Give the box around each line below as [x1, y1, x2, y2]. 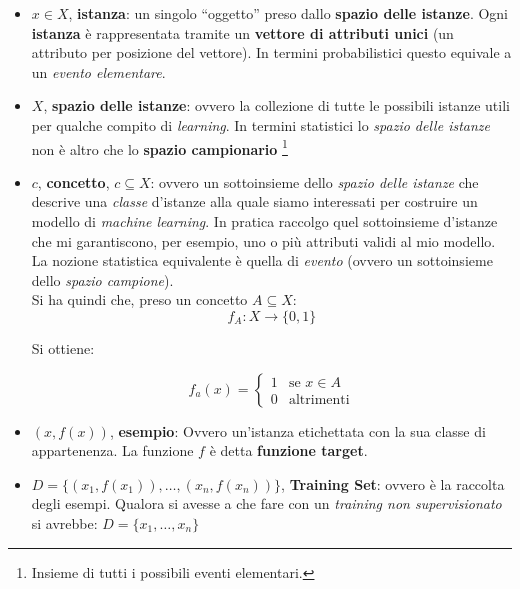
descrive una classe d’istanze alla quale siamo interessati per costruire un [31, 191, 478, 212]
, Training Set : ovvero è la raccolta [281, 473, 505, 494]
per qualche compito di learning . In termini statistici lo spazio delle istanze [31, 114, 491, 135]
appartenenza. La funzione [31, 440, 194, 461]
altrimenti [288, 392, 350, 407]
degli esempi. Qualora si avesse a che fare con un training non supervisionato [31, 493, 502, 514]
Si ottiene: [31, 337, 95, 358]
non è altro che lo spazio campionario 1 [31, 135, 288, 159]
